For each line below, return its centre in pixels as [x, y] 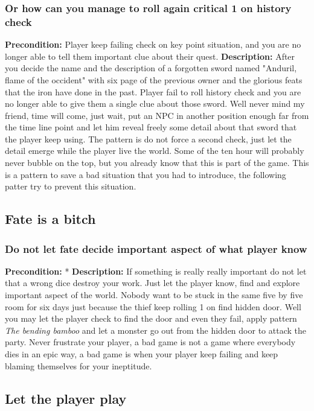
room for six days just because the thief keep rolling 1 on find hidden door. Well [153, 306]
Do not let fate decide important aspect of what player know [156, 248]
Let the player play [66, 398]
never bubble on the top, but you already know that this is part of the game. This [157, 163]
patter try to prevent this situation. [71, 186]
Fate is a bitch [50, 219]
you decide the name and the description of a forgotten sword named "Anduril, [151, 68]
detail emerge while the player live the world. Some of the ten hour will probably [155, 151]
